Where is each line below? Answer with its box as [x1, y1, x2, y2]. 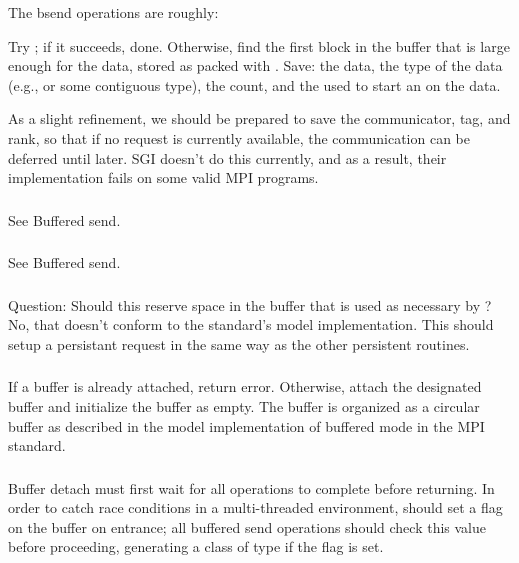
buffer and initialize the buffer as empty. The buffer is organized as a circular [8, 396, 480, 416]
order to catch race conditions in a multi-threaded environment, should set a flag [8, 497, 503, 518]
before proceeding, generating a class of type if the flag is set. [8, 536, 384, 557]
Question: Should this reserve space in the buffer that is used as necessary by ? [8, 294, 492, 315]
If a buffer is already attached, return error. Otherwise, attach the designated [8, 376, 482, 397]
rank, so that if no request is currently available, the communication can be [8, 127, 470, 148]
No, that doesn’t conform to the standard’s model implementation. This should [8, 314, 494, 335]
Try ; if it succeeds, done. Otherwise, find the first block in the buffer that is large [8, 35, 510, 56]
